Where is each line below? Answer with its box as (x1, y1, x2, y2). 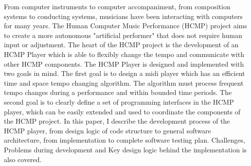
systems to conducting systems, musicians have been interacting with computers (4, 11, 243, 21)
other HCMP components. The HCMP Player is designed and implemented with (4, 58, 244, 69)
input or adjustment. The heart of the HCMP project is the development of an (4, 39, 239, 50)
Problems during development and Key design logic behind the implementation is (4, 144, 247, 154)
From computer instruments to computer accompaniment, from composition (4, 1, 231, 11)
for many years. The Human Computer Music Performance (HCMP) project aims (4, 20, 247, 31)
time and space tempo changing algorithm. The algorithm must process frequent (4, 77, 244, 88)
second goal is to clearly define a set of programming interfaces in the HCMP (4, 96, 234, 107)
